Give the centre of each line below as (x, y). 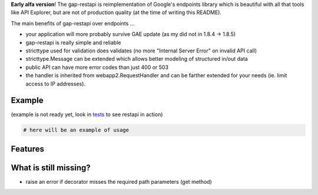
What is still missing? (51, 168)
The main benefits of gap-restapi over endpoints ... (73, 23)
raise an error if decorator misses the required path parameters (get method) (119, 181)
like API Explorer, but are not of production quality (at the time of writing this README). (116, 12)
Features (27, 149)
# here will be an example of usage (76, 130)
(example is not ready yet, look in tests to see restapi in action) (87, 114)
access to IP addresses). (55, 84)
